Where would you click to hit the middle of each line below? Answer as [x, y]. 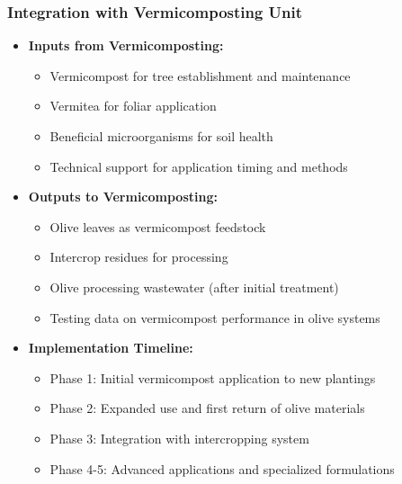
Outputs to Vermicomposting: [123, 197]
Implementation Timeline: [111, 348]
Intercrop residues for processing [139, 257]
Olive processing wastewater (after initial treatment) [194, 287]
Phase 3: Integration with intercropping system [179, 438]
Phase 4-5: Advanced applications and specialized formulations [222, 468]
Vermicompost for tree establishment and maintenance [200, 75]
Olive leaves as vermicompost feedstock [158, 226]
